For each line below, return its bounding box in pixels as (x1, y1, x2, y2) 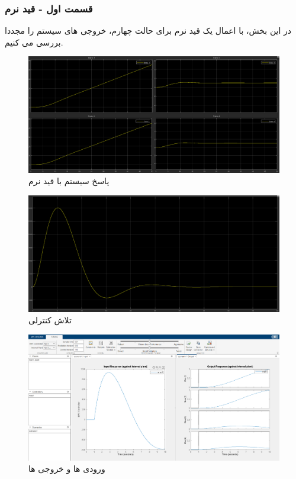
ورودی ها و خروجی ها (28, 462, 105, 475)
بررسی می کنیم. (5, 36, 63, 48)
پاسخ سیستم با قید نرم (28, 175, 110, 187)
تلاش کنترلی (28, 314, 72, 326)
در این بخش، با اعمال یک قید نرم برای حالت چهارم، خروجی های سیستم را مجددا (5, 24, 292, 37)
